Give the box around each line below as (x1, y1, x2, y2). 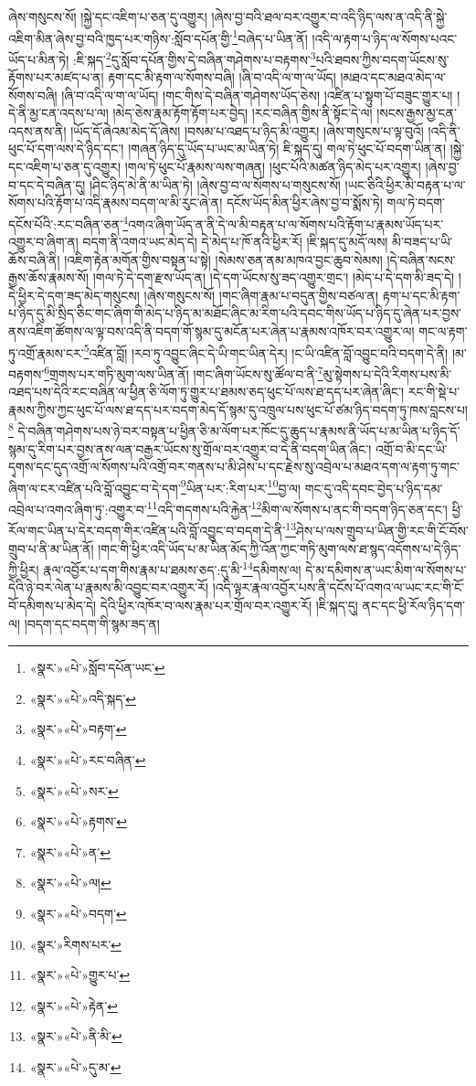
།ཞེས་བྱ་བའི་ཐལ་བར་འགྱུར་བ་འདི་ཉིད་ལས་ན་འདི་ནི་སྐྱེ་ (211, 7, 448, 26)
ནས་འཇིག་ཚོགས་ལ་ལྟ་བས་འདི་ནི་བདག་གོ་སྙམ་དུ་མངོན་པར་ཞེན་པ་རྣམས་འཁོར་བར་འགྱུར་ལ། (8, 322, 415, 341)
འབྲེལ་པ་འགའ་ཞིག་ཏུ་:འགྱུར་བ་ (8, 499, 147, 518)
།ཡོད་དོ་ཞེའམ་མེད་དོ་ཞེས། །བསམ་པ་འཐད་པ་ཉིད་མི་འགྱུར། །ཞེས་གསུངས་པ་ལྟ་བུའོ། (70, 121, 424, 140)
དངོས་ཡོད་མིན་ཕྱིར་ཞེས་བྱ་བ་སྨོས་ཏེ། (226, 193, 383, 212)
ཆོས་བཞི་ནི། (8, 250, 60, 269)
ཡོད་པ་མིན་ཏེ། (8, 49, 69, 69)
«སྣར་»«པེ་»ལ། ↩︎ (29, 873, 111, 892)
